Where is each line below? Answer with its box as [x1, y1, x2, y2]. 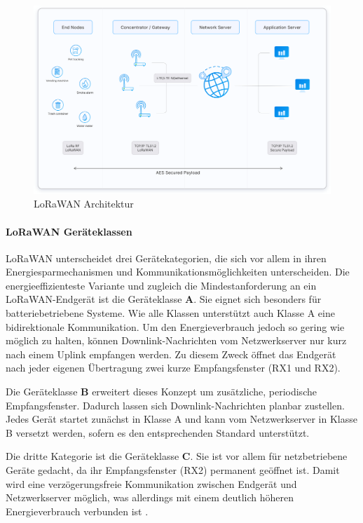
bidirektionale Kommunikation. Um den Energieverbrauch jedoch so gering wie [6, 319, 345, 334]
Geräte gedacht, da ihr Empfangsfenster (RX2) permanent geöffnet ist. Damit [6, 463, 340, 477]
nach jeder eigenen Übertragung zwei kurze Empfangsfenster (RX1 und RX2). [6, 360, 341, 375]
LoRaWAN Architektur [34, 196, 134, 211]
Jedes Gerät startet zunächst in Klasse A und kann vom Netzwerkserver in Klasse [6, 412, 357, 426]
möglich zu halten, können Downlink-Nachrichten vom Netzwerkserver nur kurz [6, 333, 347, 348]
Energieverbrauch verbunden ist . [6, 503, 149, 518]
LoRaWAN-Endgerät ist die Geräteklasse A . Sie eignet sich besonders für [6, 292, 322, 306]
